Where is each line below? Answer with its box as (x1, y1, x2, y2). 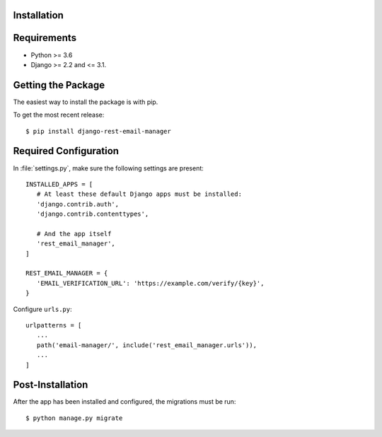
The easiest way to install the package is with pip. (13, 98, 158, 106)
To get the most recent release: (13, 110, 105, 120)
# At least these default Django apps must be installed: (36, 190, 242, 198)
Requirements (13, 32, 77, 44)
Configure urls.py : (13, 305, 72, 313)
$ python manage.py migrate (25, 414, 123, 422)
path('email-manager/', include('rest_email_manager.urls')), (36, 341, 257, 349)
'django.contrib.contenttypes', (36, 210, 149, 218)
